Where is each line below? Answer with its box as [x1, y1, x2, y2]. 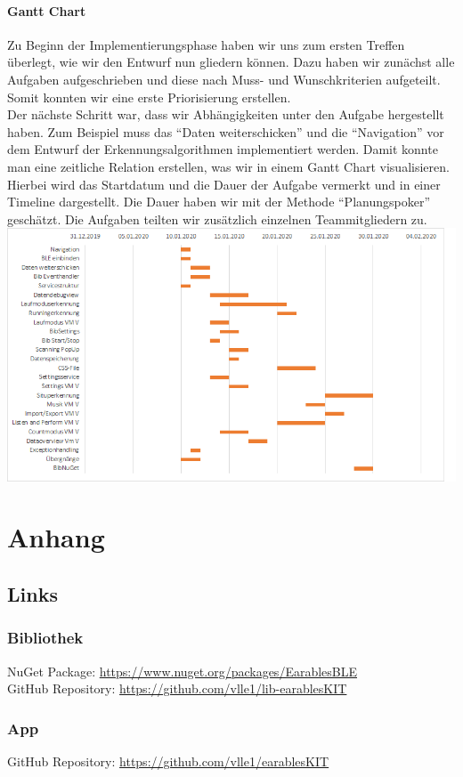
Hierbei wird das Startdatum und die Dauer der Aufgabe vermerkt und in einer [7, 174, 441, 193]
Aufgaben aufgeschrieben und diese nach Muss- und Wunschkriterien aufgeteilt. [7, 69, 441, 88]
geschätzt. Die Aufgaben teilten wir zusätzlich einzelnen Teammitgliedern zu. [7, 209, 427, 228]
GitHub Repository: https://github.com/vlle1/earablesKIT [7, 752, 329, 770]
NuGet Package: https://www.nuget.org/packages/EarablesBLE [7, 661, 358, 680]
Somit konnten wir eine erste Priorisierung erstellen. [7, 87, 291, 106]
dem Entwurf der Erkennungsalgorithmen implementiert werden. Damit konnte [7, 140, 438, 158]
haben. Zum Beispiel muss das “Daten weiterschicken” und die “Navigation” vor [7, 122, 444, 141]
